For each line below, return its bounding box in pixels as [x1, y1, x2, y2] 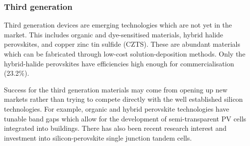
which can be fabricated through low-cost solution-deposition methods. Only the [4, 49, 246, 58]
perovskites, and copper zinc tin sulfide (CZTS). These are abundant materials [4, 39, 240, 49]
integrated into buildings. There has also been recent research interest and [4, 123, 227, 133]
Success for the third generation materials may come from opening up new [4, 84, 227, 94]
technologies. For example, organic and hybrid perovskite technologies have [4, 103, 229, 114]
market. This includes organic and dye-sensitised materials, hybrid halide [4, 29, 224, 39]
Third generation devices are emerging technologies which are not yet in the [4, 20, 232, 30]
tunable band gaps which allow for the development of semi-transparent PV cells [4, 113, 247, 123]
